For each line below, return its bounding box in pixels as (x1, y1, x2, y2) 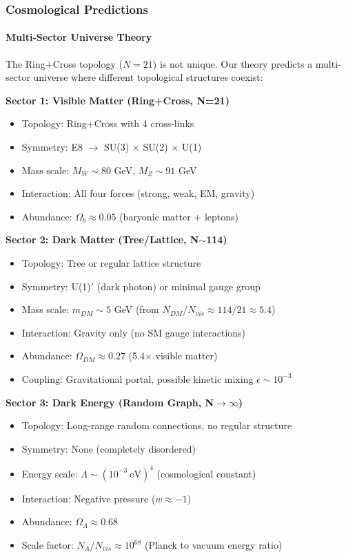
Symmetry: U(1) (21, 278, 91, 293)
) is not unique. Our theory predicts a (152, 56, 313, 70)
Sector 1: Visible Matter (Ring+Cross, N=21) (6, 93, 230, 107)
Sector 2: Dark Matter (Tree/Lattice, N (6, 232, 199, 247)
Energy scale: (21, 466, 78, 480)
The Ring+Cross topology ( (6, 56, 123, 70)
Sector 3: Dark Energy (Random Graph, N (6, 395, 214, 409)
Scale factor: (21, 538, 74, 552)
